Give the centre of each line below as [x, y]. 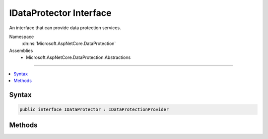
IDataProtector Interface [60, 13]
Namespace [22, 37]
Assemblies [21, 50]
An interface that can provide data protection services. [65, 28]
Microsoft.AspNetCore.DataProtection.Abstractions [78, 57]
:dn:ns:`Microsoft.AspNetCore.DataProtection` [69, 44]
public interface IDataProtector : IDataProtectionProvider [94, 109]
